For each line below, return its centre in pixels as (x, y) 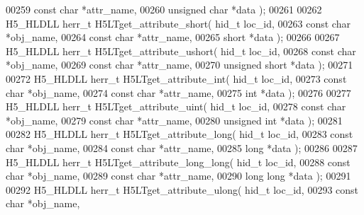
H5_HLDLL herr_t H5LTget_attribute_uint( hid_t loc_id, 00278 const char (176, 106)
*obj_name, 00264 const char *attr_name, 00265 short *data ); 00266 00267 (173, 37)
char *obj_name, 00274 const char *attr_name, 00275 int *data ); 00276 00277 (178, 92)
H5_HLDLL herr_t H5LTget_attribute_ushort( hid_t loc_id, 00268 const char (181, 51)
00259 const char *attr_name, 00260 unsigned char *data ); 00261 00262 (164, 9)
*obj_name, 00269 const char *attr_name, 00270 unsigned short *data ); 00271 (180, 65)
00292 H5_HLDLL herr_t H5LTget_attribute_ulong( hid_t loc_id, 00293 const (182, 189)
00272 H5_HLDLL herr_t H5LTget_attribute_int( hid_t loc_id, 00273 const (176, 78)
